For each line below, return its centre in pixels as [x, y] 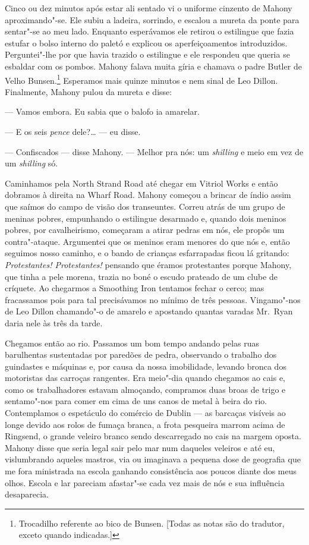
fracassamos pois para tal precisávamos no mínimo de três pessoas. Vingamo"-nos [153, 299]
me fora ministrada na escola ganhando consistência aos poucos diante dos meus [151, 471]
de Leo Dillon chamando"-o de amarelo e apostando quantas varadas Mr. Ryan [149, 311]
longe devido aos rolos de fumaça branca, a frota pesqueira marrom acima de [145, 424]
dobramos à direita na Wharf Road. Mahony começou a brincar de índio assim [148, 195]
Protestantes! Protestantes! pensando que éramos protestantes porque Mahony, [148, 264]
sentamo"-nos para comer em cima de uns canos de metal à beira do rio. [136, 401]
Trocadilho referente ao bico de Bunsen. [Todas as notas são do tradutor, [152, 523]
